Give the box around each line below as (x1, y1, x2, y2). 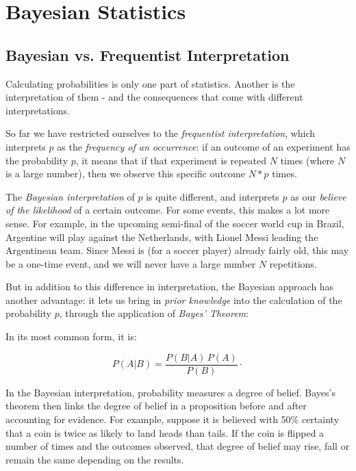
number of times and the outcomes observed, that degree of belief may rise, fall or (5, 439, 350, 453)
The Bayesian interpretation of (5, 189, 135, 203)
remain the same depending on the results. (5, 452, 184, 466)
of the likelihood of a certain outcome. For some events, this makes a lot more (5, 203, 330, 217)
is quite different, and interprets (146, 189, 279, 203)
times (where (280, 153, 335, 167)
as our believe (290, 189, 346, 203)
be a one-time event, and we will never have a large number (5, 256, 256, 270)
